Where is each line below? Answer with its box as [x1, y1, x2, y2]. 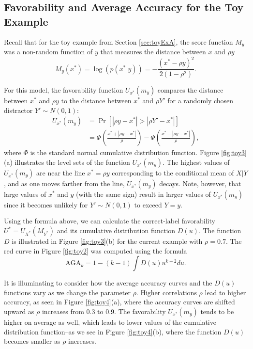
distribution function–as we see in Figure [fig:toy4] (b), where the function [4, 326, 222, 336]
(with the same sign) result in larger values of [76, 189, 211, 199]
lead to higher [205, 287, 246, 297]
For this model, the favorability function [4, 85, 123, 95]
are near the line [36, 167, 85, 177]
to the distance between [61, 95, 132, 106]
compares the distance [157, 85, 223, 95]
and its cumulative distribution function [57, 225, 176, 236]
